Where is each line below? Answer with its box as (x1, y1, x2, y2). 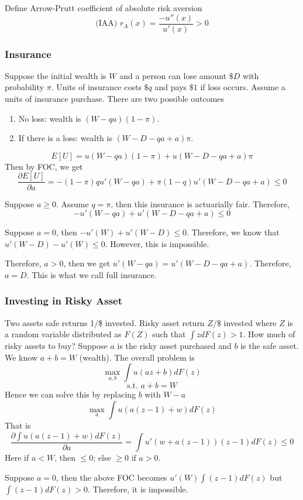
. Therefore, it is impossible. (88, 482, 188, 495)
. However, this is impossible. (105, 237, 209, 249)
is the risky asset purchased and (117, 340, 232, 352)
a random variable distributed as (5, 328, 122, 340)
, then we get (63, 257, 111, 269)
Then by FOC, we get (5, 160, 83, 172)
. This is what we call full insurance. (26, 268, 157, 280)
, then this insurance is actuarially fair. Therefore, (111, 197, 290, 210)
